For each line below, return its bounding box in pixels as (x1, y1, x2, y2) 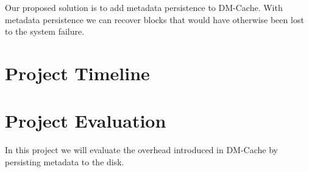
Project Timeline (5, 60, 150, 85)
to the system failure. (5, 25, 85, 38)
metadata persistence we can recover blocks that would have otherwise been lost (5, 13, 304, 26)
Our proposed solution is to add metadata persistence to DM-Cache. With (5, 1, 283, 13)
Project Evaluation (5, 108, 166, 133)
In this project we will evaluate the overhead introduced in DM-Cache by (5, 143, 278, 156)
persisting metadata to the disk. (5, 155, 124, 168)
